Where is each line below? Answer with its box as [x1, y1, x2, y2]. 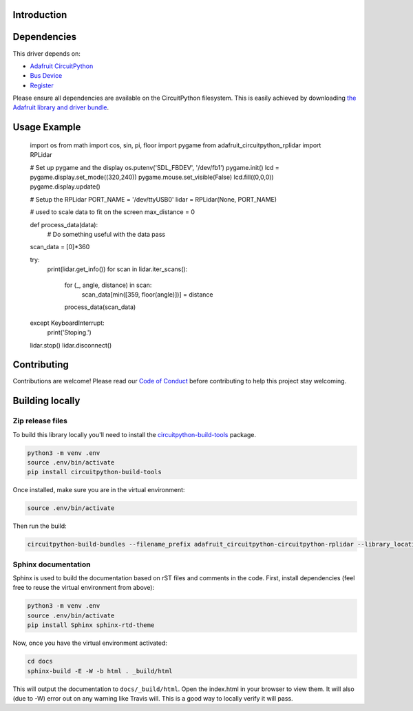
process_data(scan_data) [64, 303, 136, 311]
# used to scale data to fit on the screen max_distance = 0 [30, 208, 195, 216]
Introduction [12, 9, 67, 21]
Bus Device [30, 72, 63, 80]
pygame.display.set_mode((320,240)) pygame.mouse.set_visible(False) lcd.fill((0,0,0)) [30, 173, 275, 182]
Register [30, 81, 54, 89]
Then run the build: [12, 522, 67, 530]
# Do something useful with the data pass [47, 231, 165, 239]
